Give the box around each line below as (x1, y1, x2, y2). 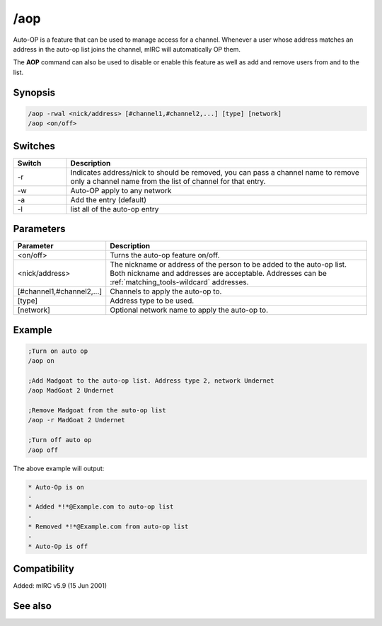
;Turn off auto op (28, 436, 92, 444)
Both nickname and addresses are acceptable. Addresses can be (110, 269, 327, 279)
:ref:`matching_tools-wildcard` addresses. (110, 277, 249, 287)
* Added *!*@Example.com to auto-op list (28, 503, 174, 511)
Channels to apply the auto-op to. (110, 286, 222, 296)
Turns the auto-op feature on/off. (110, 250, 220, 260)
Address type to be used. (110, 296, 195, 306)
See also (13, 600, 52, 612)
